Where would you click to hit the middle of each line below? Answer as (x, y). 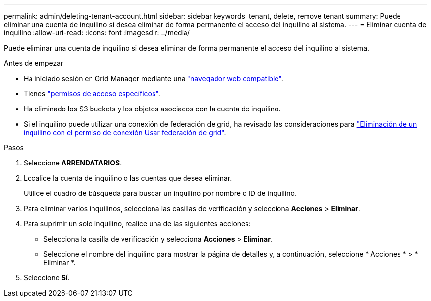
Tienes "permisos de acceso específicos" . (92, 94)
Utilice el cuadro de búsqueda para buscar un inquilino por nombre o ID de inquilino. (160, 193)
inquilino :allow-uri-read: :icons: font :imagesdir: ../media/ (97, 33)
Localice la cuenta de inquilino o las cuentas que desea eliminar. (128, 178)
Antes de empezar (34, 63)
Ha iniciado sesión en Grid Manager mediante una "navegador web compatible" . (154, 78)
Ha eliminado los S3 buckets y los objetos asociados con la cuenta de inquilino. (152, 109)
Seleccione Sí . (47, 278)
